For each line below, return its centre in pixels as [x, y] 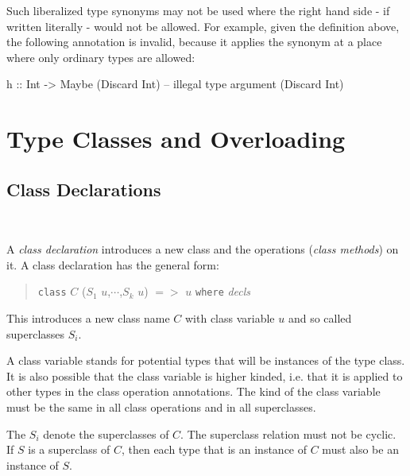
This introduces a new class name [88, 317]
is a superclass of [69, 449]
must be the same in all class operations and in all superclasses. [161, 406]
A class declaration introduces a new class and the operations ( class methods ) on [203, 249]
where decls [223, 291]
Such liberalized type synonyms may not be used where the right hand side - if [198, 10]
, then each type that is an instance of [214, 449]
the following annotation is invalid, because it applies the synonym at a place [194, 42]
